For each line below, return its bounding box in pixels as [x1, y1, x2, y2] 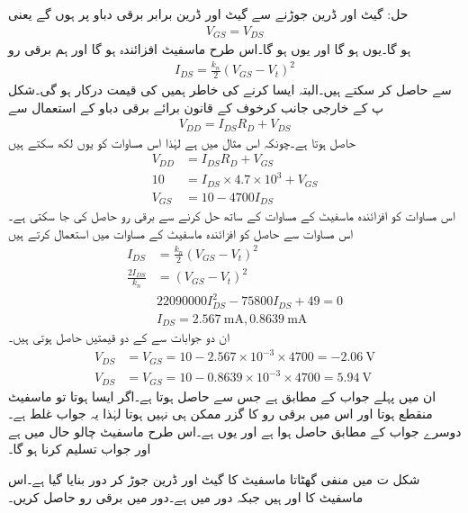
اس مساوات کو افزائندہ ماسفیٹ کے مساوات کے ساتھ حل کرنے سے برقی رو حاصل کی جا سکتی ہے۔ [8, 206, 455, 225]
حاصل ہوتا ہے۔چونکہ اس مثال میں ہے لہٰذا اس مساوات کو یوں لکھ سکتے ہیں [8, 132, 355, 151]
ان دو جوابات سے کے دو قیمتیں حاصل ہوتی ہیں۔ [8, 328, 230, 346]
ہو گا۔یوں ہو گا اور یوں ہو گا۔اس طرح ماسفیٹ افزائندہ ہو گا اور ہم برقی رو [8, 40, 411, 58]
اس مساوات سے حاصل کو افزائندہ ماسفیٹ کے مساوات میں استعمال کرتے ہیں [8, 223, 354, 242]
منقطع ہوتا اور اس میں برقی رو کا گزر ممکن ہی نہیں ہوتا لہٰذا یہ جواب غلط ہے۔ [8, 404, 433, 423]
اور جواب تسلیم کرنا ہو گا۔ [8, 439, 151, 458]
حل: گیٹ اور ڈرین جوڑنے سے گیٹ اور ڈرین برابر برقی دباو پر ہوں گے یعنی [8, 4, 409, 22]
